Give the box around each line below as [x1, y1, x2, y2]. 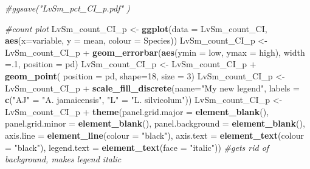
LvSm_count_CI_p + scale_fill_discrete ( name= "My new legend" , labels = [5, 81, 300, 94]
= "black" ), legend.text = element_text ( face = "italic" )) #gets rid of [5, 141, 269, 153]
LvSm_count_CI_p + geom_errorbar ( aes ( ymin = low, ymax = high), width [5, 45, 305, 58]
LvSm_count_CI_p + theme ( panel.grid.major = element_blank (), [5, 105, 269, 118]
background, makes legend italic [5, 153, 122, 165]
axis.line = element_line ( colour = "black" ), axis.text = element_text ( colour [5, 128, 304, 141]
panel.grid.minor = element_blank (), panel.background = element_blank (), [5, 117, 305, 130]
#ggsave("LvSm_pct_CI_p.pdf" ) [5, 2, 130, 14]
